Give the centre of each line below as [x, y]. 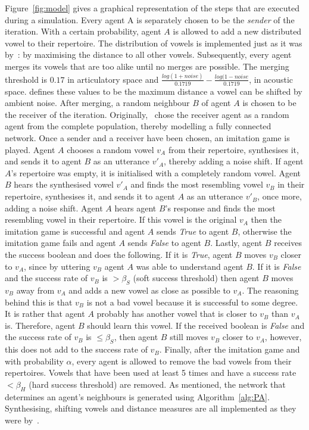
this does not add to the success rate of [76, 349]
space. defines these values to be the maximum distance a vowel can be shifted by [154, 91]
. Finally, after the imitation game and [230, 349]
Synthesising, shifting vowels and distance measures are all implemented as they [151, 408]
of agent [216, 103]
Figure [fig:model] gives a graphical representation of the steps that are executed [152, 8]
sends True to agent [193, 231]
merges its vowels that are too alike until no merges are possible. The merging [147, 66]
